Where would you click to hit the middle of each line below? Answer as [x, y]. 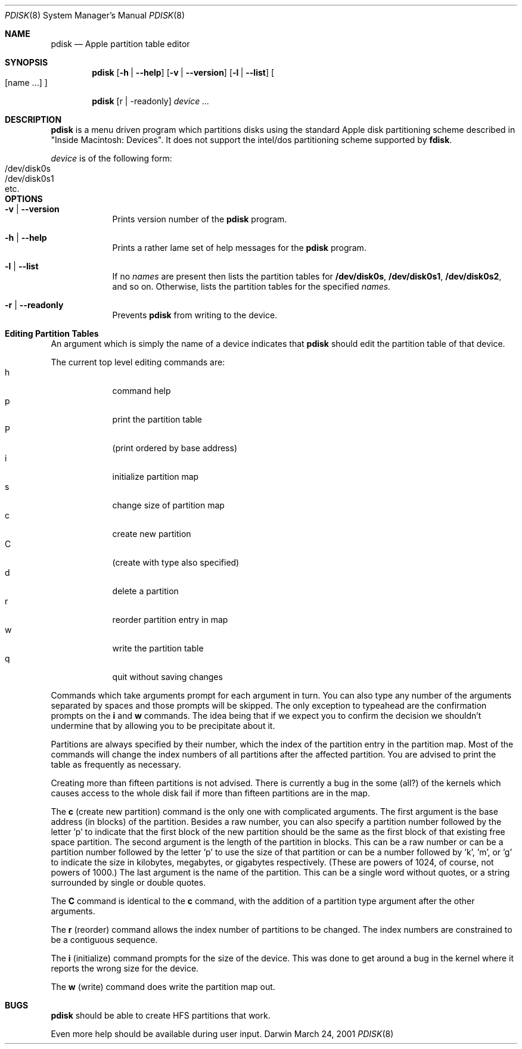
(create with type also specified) [176, 562]
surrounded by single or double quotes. [128, 882]
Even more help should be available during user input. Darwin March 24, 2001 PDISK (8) [222, 1034]
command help [142, 391]
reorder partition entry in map [170, 620]
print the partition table [157, 419]
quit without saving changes [167, 677]
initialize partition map [156, 477]
